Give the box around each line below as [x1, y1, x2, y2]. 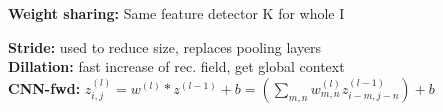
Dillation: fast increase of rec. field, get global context [8, 56, 345, 77]
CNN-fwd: [8, 77, 81, 98]
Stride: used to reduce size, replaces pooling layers [8, 36, 322, 57]
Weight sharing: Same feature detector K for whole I [8, 3, 345, 23]
